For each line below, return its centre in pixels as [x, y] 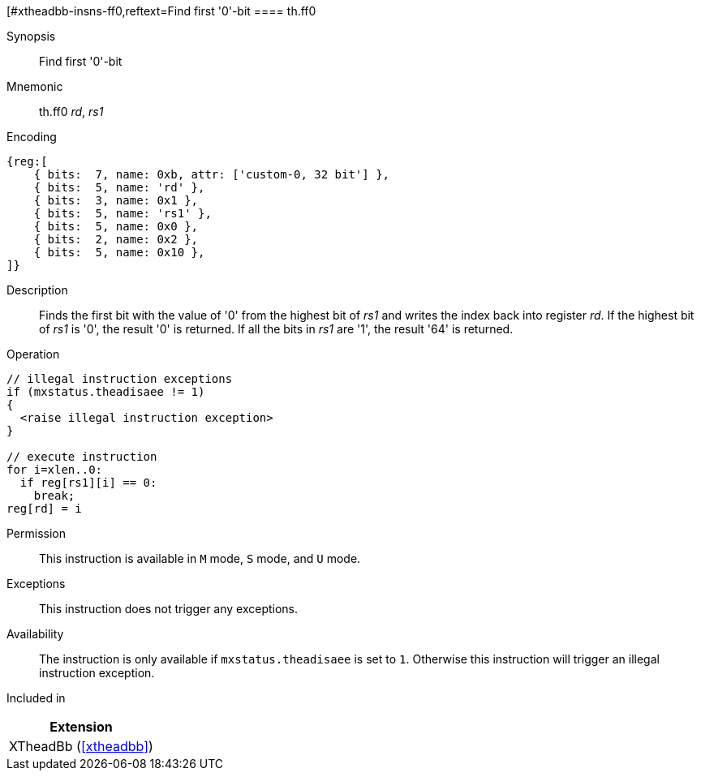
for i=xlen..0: [55, 470]
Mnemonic [35, 86]
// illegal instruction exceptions [120, 379]
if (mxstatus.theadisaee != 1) [106, 392]
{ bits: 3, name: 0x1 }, [116, 200]
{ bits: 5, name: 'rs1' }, [123, 213]
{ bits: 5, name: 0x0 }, [116, 226]
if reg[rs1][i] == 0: [88, 483]
